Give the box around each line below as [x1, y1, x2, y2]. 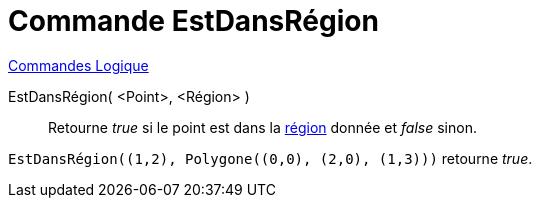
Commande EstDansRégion [8, 4, 379, 38]
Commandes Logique [8, 56, 149, 74]
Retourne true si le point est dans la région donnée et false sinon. [48, 118, 477, 136]
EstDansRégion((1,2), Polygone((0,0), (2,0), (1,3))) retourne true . [8, 149, 533, 167]
